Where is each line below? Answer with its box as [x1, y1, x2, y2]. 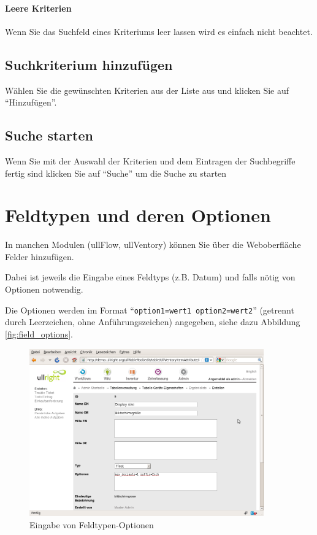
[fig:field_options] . [5, 327, 73, 340]
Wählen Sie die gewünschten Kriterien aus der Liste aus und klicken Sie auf [5, 83, 289, 96]
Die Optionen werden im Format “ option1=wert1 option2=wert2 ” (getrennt [5, 303, 294, 316]
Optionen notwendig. [5, 283, 83, 296]
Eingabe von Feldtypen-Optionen [29, 518, 154, 531]
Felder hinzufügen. [5, 250, 74, 263]
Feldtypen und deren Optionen [5, 202, 271, 228]
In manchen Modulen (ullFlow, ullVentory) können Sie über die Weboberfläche [5, 238, 301, 251]
